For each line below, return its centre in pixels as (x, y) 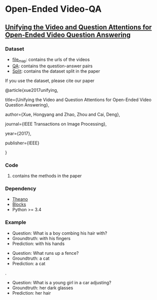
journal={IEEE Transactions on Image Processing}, (56, 124)
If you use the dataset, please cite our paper (50, 81)
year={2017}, (18, 133)
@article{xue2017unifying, (32, 90)
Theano (20, 199)
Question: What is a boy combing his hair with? (60, 233)
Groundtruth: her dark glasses (43, 288)
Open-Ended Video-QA (53, 9)
